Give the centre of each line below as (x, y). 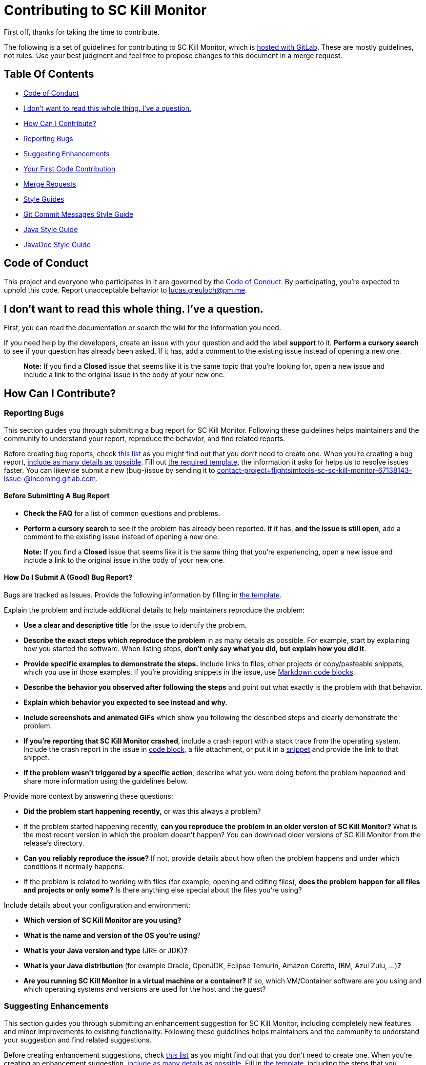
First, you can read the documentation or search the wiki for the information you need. (142, 328)
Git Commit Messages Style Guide (79, 214)
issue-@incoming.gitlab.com (50, 478)
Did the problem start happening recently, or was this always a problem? (142, 811)
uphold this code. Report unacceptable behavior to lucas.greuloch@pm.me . (126, 290)
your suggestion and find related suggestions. (78, 1040)
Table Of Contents (49, 74)
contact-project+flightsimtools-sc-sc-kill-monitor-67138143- (314, 470)
